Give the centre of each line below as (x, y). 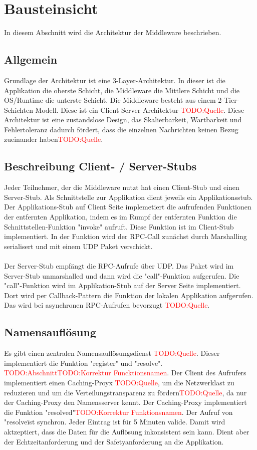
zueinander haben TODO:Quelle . (54, 139)
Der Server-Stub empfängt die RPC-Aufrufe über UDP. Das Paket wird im (119, 266)
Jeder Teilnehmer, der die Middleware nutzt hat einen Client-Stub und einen (122, 187)
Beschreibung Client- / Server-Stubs (100, 166)
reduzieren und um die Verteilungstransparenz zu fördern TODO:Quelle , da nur (125, 392)
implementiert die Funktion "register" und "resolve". (83, 363)
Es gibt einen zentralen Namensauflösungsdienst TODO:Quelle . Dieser (112, 353)
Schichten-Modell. (31, 109)
